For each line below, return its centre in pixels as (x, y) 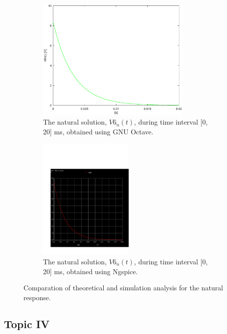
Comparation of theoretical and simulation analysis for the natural (123, 288)
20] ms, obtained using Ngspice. (91, 271)
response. (37, 297)
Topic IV (27, 323)
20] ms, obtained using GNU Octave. (98, 131)
